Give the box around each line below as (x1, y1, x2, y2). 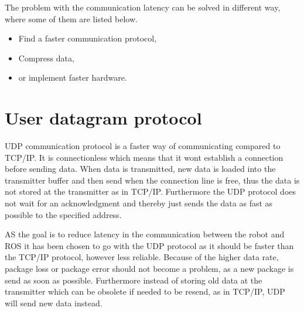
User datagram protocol (5, 106, 202, 130)
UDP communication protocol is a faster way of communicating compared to (5, 140, 281, 152)
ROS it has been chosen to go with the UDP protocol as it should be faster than (5, 239, 294, 251)
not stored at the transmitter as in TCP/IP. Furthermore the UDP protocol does (5, 185, 296, 198)
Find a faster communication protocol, (18, 32, 157, 44)
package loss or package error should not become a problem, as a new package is (5, 262, 294, 275)
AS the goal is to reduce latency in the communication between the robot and (5, 228, 285, 240)
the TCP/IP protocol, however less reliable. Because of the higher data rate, (5, 251, 279, 263)
